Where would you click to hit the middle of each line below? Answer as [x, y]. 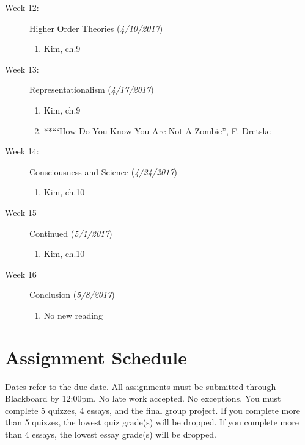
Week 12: [22, 7]
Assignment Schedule [96, 357]
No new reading [73, 315]
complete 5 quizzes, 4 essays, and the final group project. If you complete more [152, 410]
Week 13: [22, 69]
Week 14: [22, 151]
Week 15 [21, 212]
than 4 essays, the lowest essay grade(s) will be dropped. [111, 434]
